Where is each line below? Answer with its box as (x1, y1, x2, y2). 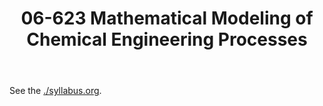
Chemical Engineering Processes (26, 28, 308, 51)
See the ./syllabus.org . (9, 85, 102, 97)
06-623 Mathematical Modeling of (20, 7, 314, 30)
